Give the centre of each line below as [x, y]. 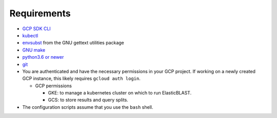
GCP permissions [53, 86]
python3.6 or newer [43, 57]
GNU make [34, 50]
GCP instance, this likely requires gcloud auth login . [81, 79]
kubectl [30, 35]
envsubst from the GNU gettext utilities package [73, 43]
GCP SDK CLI [36, 29]
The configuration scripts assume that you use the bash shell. [88, 107]
